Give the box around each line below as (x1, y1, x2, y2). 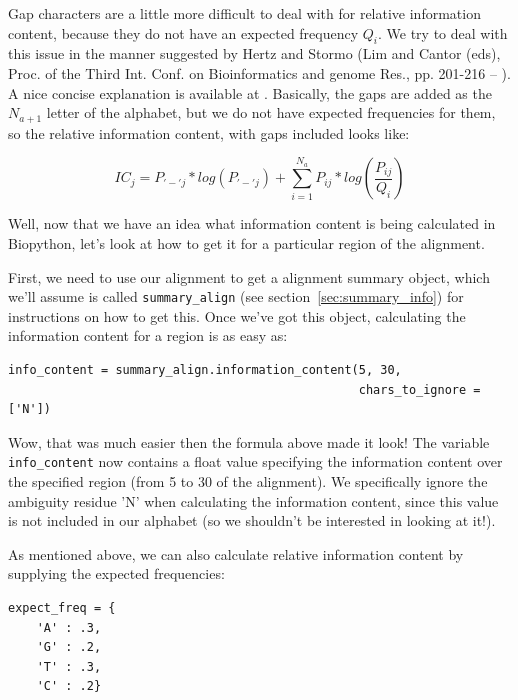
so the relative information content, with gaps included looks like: (8, 122, 410, 143)
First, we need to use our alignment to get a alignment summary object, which (8, 266, 490, 287)
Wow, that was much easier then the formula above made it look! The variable (8, 431, 490, 452)
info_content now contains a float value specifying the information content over (8, 451, 503, 472)
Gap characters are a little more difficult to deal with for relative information (8, 3, 481, 23)
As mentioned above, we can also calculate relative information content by (8, 543, 464, 564)
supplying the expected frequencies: (8, 563, 225, 584)
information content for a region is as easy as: (8, 325, 288, 346)
